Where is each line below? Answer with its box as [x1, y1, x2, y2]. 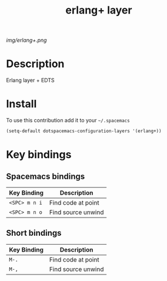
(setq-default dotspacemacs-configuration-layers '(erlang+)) [6, 128, 162, 134]
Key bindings [6, 148, 72, 162]
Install [6, 98, 37, 111]
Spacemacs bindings [6, 171, 85, 181]
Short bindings [6, 228, 62, 238]
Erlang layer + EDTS [6, 77, 55, 84]
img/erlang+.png [6, 36, 47, 44]
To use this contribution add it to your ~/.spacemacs [6, 117, 131, 124]
